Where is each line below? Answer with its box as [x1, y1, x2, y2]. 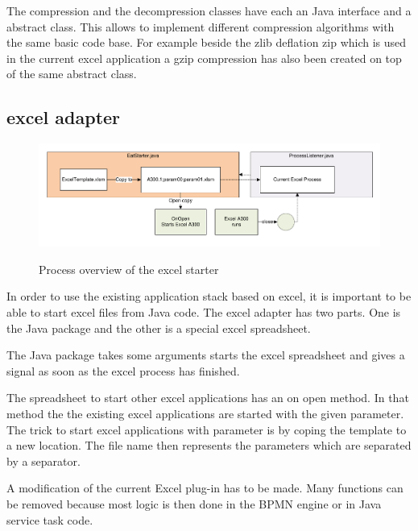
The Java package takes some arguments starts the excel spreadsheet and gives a [6, 346, 405, 363]
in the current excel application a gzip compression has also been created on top [6, 49, 402, 66]
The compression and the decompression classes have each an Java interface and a [6, 2, 412, 19]
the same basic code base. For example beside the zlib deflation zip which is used [6, 34, 407, 51]
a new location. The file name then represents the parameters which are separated [6, 437, 412, 454]
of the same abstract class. [6, 65, 137, 82]
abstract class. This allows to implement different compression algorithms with [6, 18, 395, 35]
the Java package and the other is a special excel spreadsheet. [6, 319, 311, 336]
